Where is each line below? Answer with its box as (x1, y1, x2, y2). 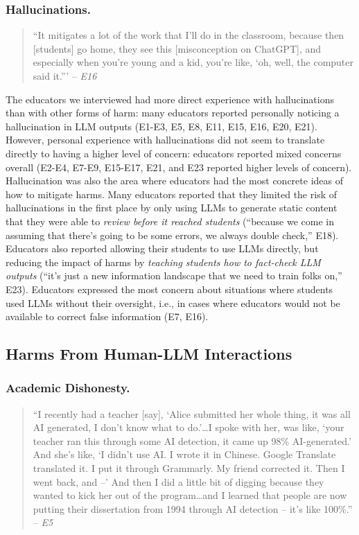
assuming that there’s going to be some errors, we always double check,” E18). (6, 227, 339, 242)
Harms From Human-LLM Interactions (6, 343, 292, 365)
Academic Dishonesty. (6, 379, 130, 396)
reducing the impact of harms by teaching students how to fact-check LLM (6, 254, 321, 269)
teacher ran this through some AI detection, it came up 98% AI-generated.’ (33, 433, 351, 448)
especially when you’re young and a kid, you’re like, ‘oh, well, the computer (33, 55, 354, 69)
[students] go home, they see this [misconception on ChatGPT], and (33, 41, 322, 55)
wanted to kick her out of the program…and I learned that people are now (33, 488, 347, 502)
